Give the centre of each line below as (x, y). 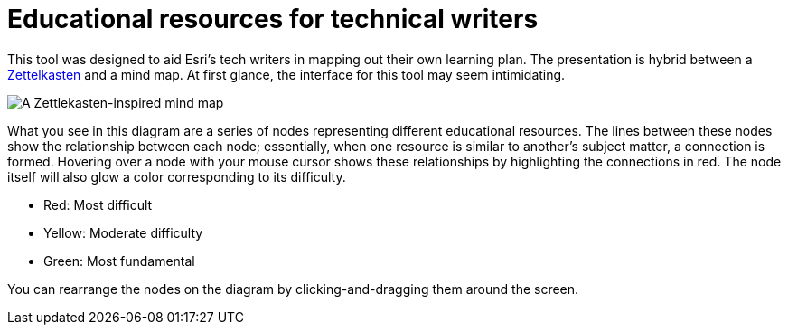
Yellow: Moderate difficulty (123, 232)
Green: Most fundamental (119, 261)
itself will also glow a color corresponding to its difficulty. (177, 176)
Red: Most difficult (98, 204)
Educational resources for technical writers (273, 19)
